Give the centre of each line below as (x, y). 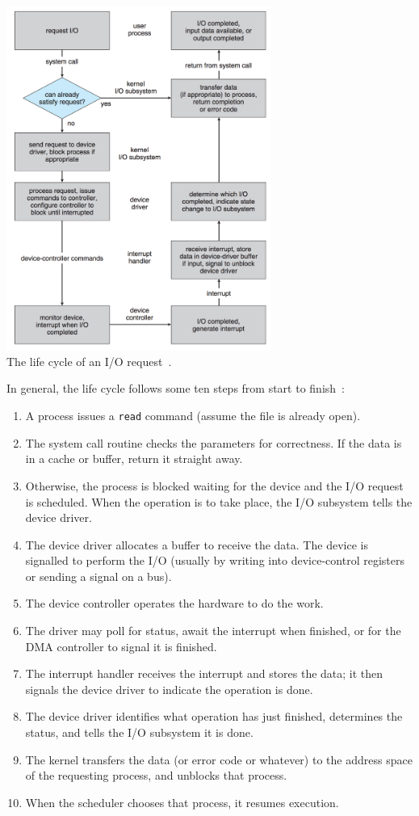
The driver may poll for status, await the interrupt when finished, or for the (213, 631)
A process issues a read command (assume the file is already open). (193, 416)
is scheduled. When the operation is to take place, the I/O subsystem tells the (219, 501)
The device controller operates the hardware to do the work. (174, 603)
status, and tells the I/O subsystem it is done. (139, 732)
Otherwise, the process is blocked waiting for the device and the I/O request (214, 485)
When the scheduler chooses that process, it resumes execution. (182, 802)
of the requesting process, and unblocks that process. (156, 775)
